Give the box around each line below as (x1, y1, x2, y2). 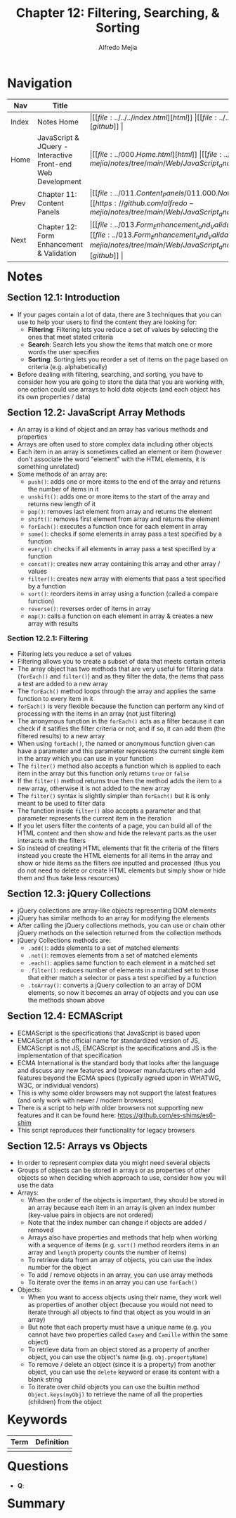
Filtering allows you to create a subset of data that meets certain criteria (17, 657, 226, 665)
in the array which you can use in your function (17, 754, 154, 762)
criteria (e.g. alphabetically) (27, 362, 107, 371)
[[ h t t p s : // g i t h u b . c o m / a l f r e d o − (89, 198, 194, 208)
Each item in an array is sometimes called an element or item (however (17, 448, 222, 456)
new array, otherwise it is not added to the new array (17, 784, 171, 792)
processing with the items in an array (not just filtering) (17, 709, 176, 718)
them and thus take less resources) (17, 873, 120, 882)
